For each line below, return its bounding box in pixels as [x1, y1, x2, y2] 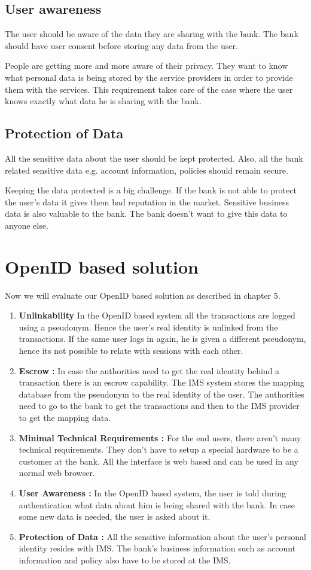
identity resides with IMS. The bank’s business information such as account [19, 542, 296, 554]
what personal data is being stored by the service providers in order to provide [5, 71, 293, 83]
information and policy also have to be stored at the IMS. [19, 553, 231, 566]
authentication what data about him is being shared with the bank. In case [19, 498, 295, 511]
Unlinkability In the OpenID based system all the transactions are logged [19, 309, 295, 322]
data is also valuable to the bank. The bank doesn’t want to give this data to [5, 207, 288, 220]
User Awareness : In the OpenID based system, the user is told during [19, 486, 286, 499]
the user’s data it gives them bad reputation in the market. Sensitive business [5, 195, 289, 208]
